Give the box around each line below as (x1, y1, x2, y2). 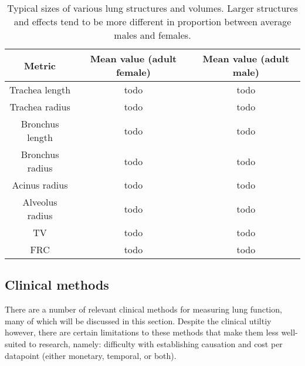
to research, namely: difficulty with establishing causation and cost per (29, 337, 283, 350)
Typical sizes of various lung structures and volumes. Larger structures (7, 1, 298, 15)
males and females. (114, 28, 191, 42)
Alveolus (22, 195, 57, 209)
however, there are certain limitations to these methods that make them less (5, 326, 279, 338)
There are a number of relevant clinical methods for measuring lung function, (5, 303, 282, 315)
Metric (24, 58, 56, 72)
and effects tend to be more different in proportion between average (13, 15, 292, 28)
